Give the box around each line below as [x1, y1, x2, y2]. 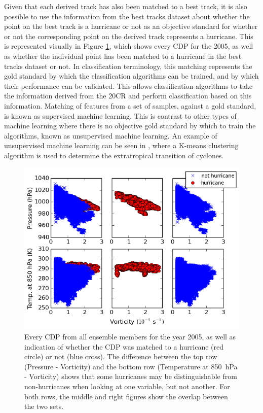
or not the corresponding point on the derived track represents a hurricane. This [4, 30, 253, 41]
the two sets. [24, 401, 64, 411]
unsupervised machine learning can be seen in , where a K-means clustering [4, 140, 239, 151]
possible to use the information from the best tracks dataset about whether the [4, 11, 250, 21]
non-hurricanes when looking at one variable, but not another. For [24, 381, 230, 391]
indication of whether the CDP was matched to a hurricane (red [24, 341, 224, 352]
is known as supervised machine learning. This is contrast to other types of [4, 110, 237, 121]
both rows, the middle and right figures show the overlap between [24, 391, 228, 401]
